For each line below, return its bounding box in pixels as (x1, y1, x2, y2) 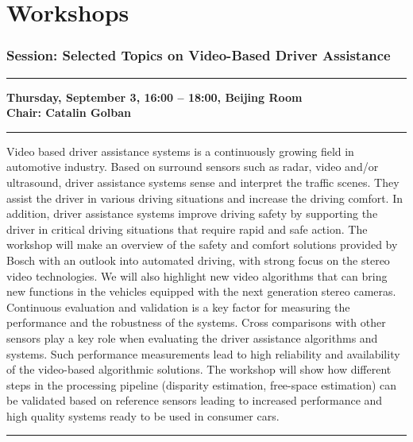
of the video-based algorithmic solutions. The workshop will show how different (6, 361, 392, 378)
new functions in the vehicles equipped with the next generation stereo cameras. (6, 283, 396, 300)
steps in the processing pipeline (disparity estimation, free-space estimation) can (6, 376, 397, 393)
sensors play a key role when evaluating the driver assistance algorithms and (6, 329, 378, 346)
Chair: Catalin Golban (6, 104, 132, 121)
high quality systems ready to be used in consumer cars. (6, 407, 280, 424)
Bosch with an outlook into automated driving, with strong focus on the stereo (6, 251, 390, 268)
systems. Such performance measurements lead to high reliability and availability (6, 345, 400, 362)
